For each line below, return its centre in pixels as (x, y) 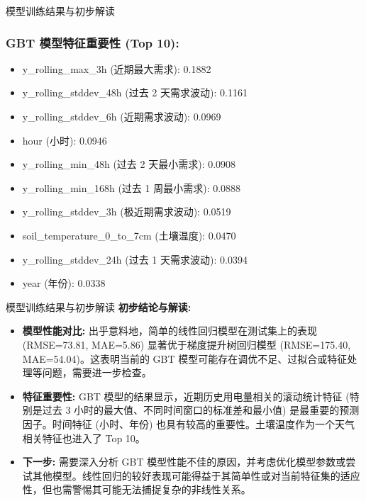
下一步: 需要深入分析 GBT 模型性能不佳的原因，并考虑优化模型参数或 (184, 462)
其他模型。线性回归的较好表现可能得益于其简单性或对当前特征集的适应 (196, 475)
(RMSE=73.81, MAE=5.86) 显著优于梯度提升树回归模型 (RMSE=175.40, (187, 344)
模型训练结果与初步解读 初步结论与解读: (99, 306)
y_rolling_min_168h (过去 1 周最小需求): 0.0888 (132, 187)
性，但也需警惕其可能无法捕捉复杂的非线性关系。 (137, 489)
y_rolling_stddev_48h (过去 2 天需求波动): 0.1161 (135, 92)
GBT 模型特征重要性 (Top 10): (93, 42)
